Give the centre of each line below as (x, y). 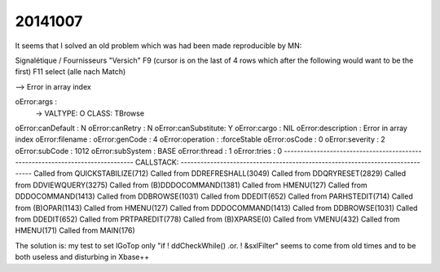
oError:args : (36, 102)
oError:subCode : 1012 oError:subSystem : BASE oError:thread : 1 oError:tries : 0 (149, 151)
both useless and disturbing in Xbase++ (82, 257)
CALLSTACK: (157, 162)
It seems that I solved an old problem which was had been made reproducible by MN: (158, 46)
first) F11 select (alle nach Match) (70, 72)
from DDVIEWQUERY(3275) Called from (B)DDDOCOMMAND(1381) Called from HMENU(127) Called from (191, 185)
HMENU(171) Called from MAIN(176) (75, 230)
